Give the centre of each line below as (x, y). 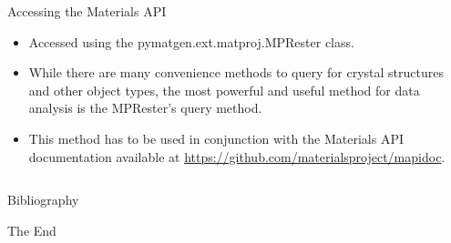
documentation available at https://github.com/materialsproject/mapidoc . (237, 156)
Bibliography (43, 200)
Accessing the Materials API (87, 11)
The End (32, 230)
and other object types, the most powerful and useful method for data (224, 90)
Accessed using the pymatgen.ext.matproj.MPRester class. (191, 41)
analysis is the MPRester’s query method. (145, 108)
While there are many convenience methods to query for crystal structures (236, 72)
